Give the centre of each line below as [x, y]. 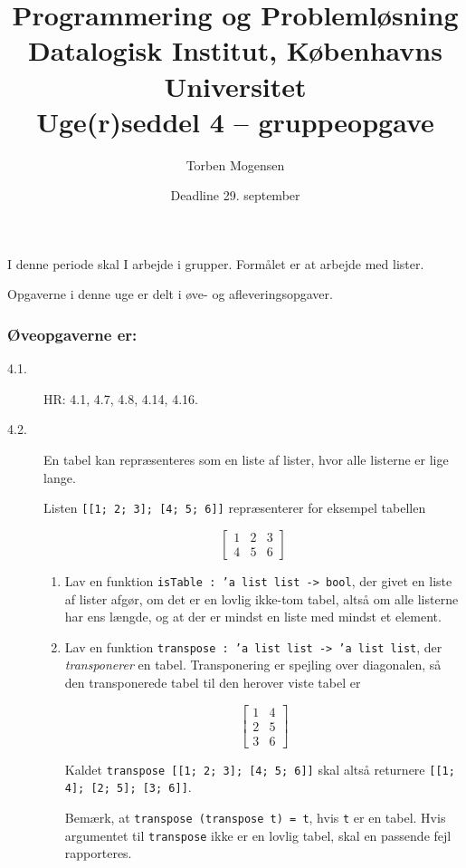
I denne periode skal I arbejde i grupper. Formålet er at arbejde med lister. [216, 263]
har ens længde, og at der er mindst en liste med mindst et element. [253, 617]
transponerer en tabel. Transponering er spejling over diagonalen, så [253, 665]
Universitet [235, 86]
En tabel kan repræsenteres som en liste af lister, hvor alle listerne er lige [246, 460]
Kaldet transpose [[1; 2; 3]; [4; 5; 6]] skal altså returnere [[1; [260, 769]
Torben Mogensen [235, 164]
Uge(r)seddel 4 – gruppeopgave [235, 121]
